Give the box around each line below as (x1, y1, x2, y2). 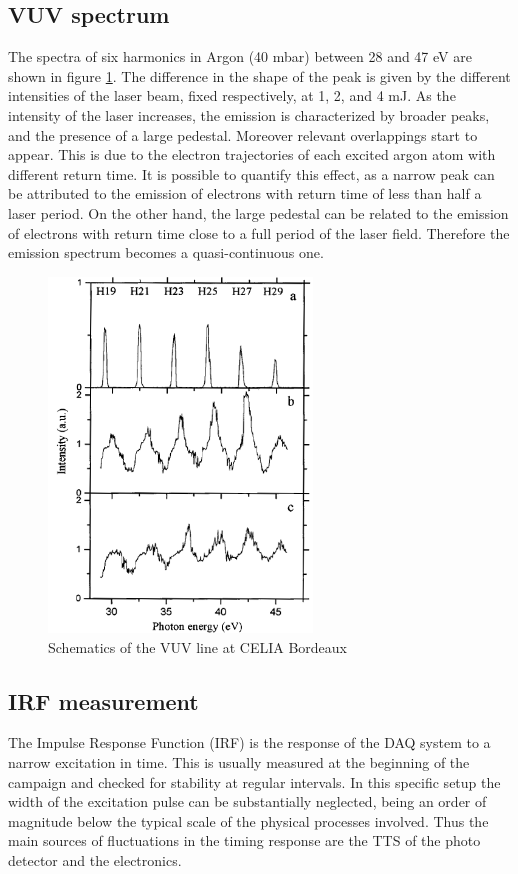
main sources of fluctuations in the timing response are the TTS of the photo (8, 830, 481, 851)
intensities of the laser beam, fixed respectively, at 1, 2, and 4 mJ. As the (8, 85, 456, 106)
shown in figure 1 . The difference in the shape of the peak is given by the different (8, 65, 511, 86)
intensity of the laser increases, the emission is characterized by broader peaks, (8, 104, 490, 125)
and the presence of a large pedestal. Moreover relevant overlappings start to (8, 124, 478, 145)
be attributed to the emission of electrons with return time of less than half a (8, 183, 482, 204)
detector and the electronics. (8, 849, 182, 870)
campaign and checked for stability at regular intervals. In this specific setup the (8, 771, 501, 792)
